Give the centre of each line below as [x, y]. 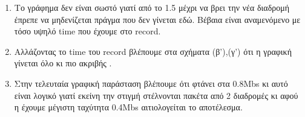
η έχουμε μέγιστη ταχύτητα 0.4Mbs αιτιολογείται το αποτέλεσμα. [128, 107]
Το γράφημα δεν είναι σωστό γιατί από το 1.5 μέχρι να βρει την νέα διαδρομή [152, 7]
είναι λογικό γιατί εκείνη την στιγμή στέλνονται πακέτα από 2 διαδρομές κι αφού [156, 95]
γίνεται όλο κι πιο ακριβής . [63, 63]
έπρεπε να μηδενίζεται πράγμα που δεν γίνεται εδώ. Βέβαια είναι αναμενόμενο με [157, 19]
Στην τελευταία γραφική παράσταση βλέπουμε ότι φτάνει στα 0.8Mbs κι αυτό [151, 83]
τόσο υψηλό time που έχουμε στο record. [87, 31]
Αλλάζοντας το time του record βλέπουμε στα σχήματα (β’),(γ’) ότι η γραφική [153, 51]
